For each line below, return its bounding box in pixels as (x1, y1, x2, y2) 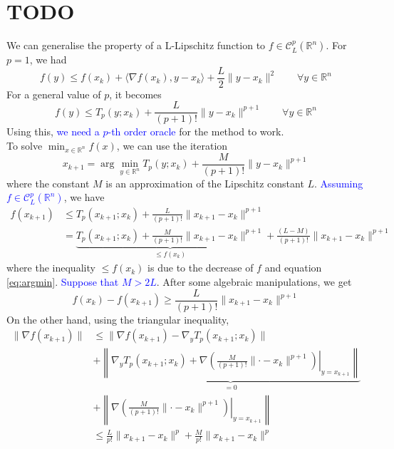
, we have (63, 190, 105, 205)
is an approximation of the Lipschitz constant (105, 175, 304, 190)
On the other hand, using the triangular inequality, (6, 311, 229, 326)
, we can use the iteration (116, 138, 228, 153)
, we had (29, 52, 67, 67)
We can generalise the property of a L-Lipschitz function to (6, 38, 266, 53)
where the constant (6, 175, 90, 190)
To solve (6, 138, 43, 153)
